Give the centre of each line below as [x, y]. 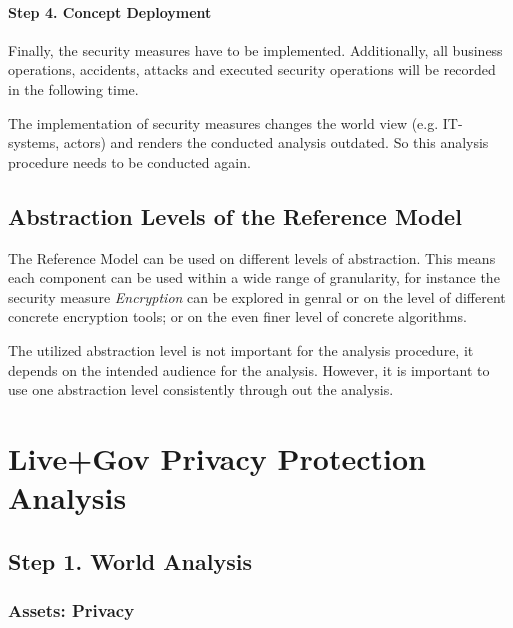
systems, [34, 142]
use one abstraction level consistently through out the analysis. [201, 389]
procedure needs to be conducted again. [129, 161]
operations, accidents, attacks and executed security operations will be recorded [252, 69]
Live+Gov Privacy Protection [217, 457]
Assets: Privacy [71, 609]
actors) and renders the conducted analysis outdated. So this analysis [276, 142]
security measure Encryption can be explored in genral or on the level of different [257, 296]
